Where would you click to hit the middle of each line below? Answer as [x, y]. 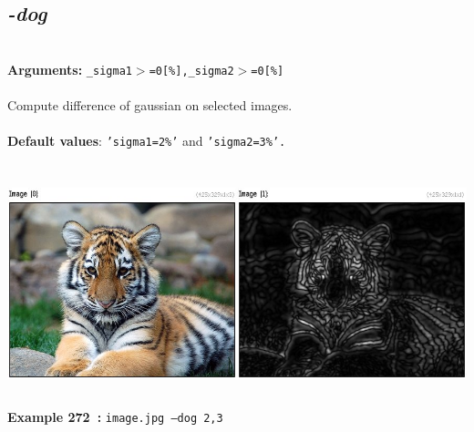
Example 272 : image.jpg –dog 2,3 [115, 417]
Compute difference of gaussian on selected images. [150, 105]
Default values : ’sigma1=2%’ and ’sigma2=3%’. [147, 141]
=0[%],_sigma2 [191, 71]
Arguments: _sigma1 [70, 69]
